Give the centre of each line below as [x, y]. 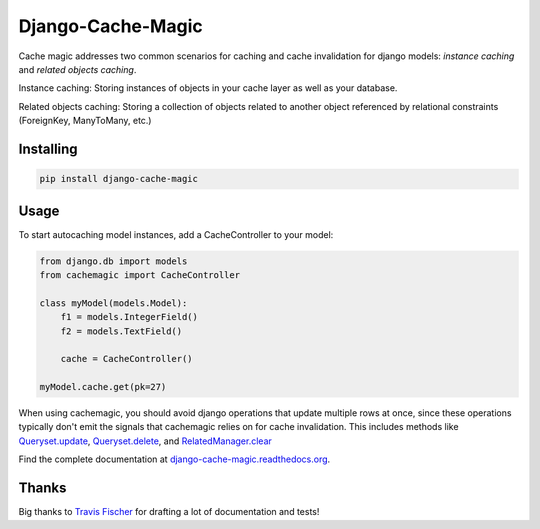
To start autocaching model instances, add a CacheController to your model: [176, 234]
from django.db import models [113, 261]
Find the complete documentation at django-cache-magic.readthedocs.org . [174, 459]
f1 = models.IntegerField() [129, 317]
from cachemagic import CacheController [139, 274]
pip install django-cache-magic [119, 179]
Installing [48, 148]
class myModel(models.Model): [113, 303]
